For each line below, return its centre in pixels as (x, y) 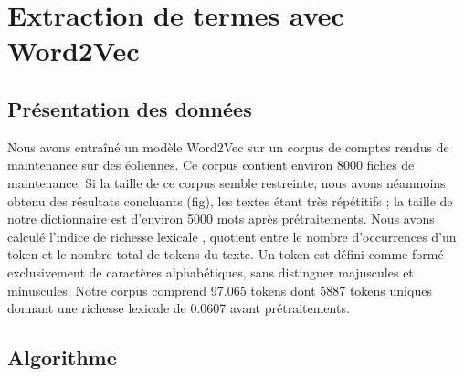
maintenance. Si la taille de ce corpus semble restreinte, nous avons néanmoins (227, 182)
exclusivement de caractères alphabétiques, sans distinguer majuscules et (211, 272)
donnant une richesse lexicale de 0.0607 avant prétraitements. (179, 308)
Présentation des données (130, 108)
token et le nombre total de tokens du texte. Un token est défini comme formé (226, 254)
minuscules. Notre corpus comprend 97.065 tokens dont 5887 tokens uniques (220, 290)
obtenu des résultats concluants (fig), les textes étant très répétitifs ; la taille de (230, 200)
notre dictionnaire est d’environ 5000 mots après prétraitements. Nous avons (221, 219)
